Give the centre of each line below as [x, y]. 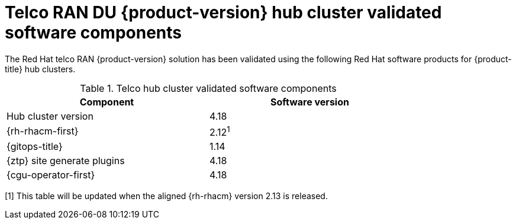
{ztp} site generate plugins [66, 161]
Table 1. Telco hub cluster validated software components [208, 88]
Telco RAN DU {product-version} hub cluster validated [223, 12]
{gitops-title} [35, 147]
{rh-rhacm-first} [43, 131]
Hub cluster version [50, 116]
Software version [310, 102]
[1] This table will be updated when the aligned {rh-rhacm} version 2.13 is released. [166, 196]
